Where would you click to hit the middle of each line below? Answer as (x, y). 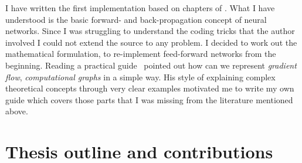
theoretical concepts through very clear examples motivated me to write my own (150, 88)
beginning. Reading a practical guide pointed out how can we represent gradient (151, 65)
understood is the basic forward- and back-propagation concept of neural (136, 19)
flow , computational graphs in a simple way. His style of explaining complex (140, 77)
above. (17, 111)
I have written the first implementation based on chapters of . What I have (140, 8)
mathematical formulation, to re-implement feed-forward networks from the (141, 54)
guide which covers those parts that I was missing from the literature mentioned (149, 99)
